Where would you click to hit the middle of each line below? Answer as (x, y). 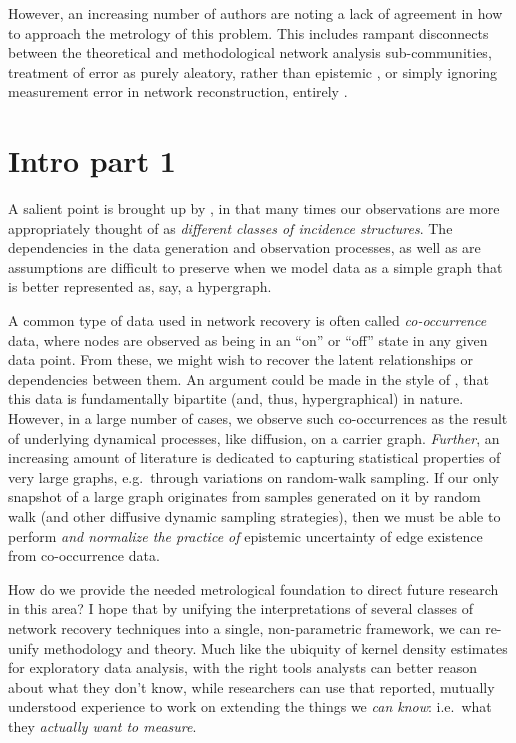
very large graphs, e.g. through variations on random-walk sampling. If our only (253, 476)
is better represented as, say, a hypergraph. (140, 286)
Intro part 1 (92, 160)
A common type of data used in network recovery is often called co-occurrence (247, 320)
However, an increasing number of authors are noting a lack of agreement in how (255, 13)
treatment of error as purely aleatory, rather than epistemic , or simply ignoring (253, 71)
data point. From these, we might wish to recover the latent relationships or (241, 359)
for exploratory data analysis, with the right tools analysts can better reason (242, 667)
